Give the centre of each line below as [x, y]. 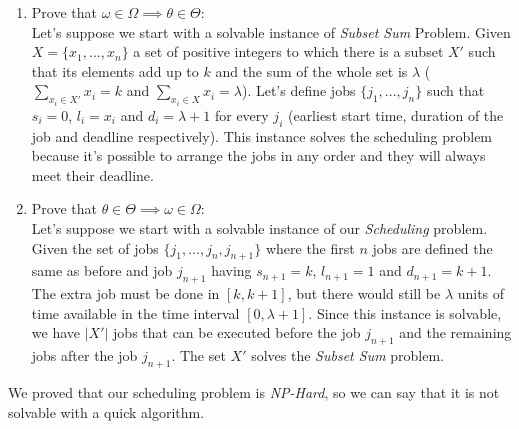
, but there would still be [364, 293]
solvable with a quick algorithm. [106, 411]
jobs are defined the [432, 247]
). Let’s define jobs [298, 90]
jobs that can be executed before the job [237, 332]
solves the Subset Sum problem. [347, 355]
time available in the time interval [135, 312]
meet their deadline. [92, 174]
